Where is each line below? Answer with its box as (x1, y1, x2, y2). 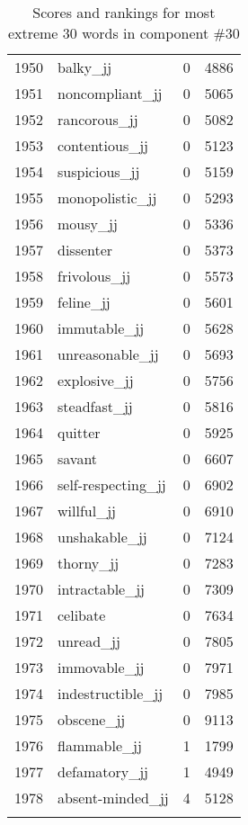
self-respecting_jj (58, 474, 166, 495)
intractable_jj (58, 578, 145, 599)
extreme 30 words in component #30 (7, 22, 240, 43)
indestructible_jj (58, 683, 164, 704)
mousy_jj (58, 213, 118, 234)
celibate (58, 605, 106, 625)
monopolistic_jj (58, 187, 157, 208)
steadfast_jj (58, 396, 133, 417)
